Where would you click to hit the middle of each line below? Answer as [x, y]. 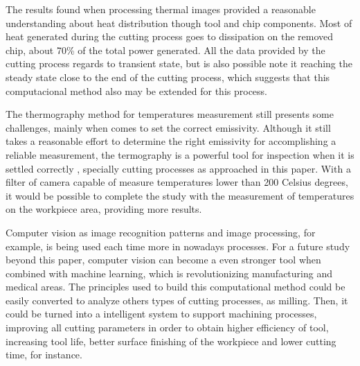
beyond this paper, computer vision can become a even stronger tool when [163, 260]
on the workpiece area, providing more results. [104, 209]
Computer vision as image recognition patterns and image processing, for [161, 232]
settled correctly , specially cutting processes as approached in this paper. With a [178, 168]
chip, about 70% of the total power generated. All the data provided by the [165, 50]
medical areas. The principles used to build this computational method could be [175, 287]
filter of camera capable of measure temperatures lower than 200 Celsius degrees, [177, 182]
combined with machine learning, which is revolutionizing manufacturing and [169, 273]
